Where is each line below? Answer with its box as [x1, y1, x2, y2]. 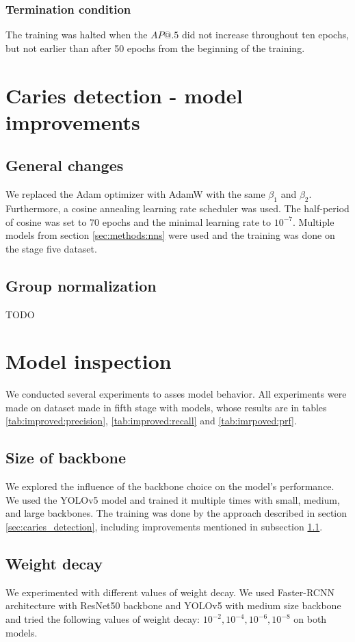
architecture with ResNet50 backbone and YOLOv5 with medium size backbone [5, 598, 341, 613]
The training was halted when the [5, 27, 148, 42]
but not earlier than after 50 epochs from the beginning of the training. [5, 40, 305, 55]
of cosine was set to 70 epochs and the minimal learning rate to [5, 214, 272, 229]
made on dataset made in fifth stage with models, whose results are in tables [5, 400, 327, 414]
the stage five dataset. [5, 241, 97, 255]
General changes [5, 155, 124, 176]
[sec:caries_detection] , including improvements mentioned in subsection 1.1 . [5, 519, 323, 534]
